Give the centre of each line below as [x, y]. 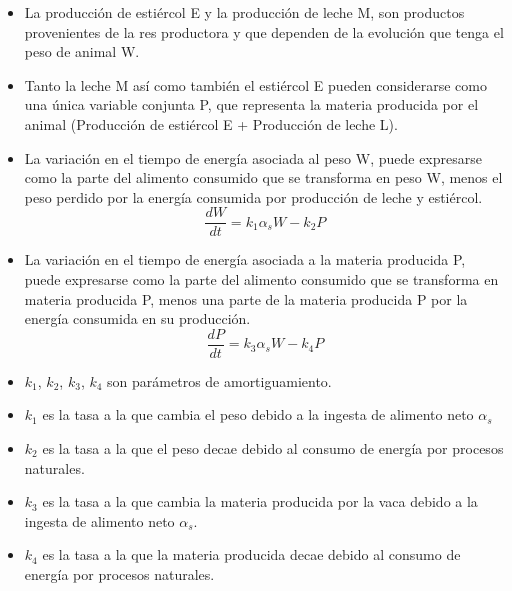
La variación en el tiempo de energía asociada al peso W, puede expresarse [253, 157]
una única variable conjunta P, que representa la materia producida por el [251, 104]
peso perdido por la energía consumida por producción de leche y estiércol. [253, 196]
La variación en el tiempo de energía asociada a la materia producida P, [245, 259]
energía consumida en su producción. [137, 318]
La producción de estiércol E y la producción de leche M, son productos [244, 12]
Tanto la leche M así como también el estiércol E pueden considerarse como [255, 84]
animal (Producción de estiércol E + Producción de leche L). [211, 123]
